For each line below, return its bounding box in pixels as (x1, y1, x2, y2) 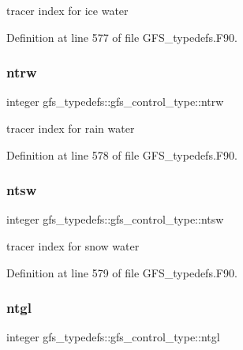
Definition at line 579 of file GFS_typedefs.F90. (6, 264, 237, 280)
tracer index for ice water (6, 2, 129, 18)
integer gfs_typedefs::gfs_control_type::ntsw (6, 211, 224, 228)
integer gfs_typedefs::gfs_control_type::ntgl (6, 329, 220, 345)
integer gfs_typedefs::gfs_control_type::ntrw (6, 93, 224, 110)
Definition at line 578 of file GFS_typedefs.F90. (6, 146, 237, 163)
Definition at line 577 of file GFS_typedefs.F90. (6, 28, 237, 45)
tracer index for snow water (6, 238, 140, 254)
